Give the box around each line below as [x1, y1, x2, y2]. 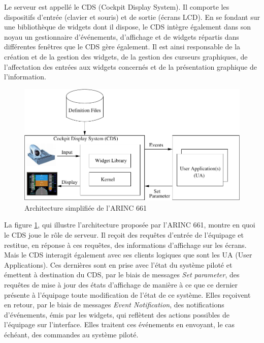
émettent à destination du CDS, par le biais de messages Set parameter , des [4, 269, 240, 280]
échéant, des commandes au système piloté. [4, 329, 139, 339]
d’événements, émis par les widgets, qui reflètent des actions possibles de [4, 309, 230, 320]
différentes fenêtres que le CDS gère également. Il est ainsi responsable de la [4, 41, 241, 52]
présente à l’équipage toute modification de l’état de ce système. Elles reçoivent [4, 289, 251, 300]
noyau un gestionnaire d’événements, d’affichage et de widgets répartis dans [4, 31, 239, 42]
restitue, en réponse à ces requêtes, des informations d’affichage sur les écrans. [4, 239, 247, 250]
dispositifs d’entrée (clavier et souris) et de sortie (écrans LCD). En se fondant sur [4, 11, 260, 22]
